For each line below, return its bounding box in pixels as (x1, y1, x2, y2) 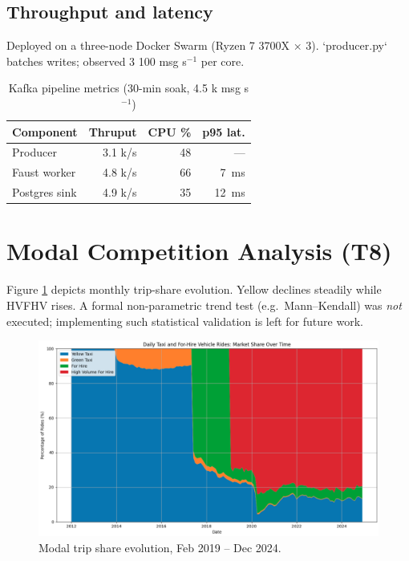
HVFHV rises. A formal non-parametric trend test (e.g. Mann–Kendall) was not (6, 296, 402, 313)
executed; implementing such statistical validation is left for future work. (6, 312, 363, 329)
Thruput (88, 123, 137, 140)
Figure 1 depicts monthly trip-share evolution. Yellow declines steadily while (6, 281, 382, 298)
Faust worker (12, 164, 76, 181)
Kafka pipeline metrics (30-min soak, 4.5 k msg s (8, 79, 249, 96)
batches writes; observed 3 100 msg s (6, 52, 187, 69)
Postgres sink (12, 184, 77, 201)
